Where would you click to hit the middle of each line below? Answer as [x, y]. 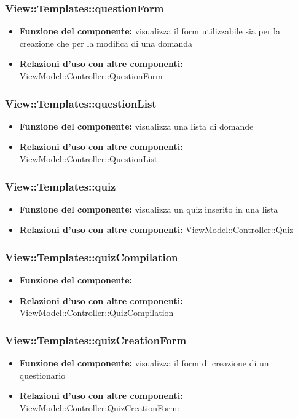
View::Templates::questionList [81, 103]
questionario [42, 375]
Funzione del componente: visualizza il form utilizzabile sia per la [150, 31]
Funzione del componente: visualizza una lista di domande [136, 126]
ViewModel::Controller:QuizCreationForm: [99, 408]
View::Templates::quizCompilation [92, 257]
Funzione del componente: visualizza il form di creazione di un [144, 363]
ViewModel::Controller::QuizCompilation [96, 313]
